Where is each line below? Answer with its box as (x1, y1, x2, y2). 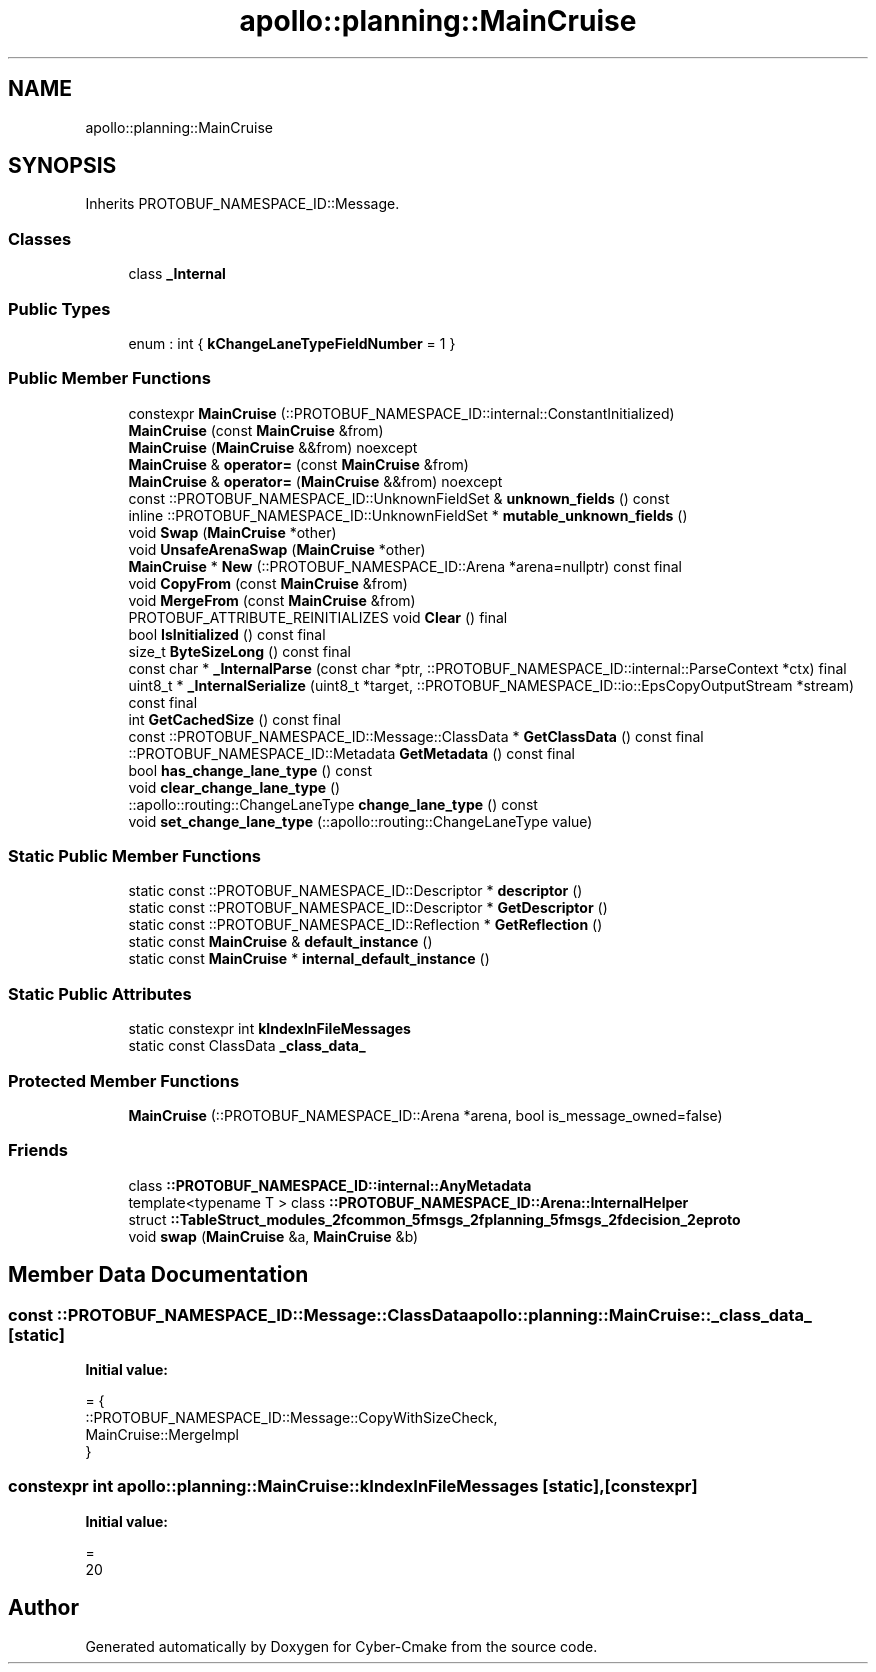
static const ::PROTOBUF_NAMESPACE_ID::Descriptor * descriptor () (128, 882, 583, 900)
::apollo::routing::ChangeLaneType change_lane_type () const (128, 795, 538, 813)
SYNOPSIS (8, 153, 117, 179)
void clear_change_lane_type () (128, 778, 341, 796)
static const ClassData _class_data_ (128, 1037, 366, 1055)
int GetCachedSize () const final (128, 710, 341, 728)
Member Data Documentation (8, 1262, 309, 1288)
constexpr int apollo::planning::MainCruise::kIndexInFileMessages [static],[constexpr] (8, 1476, 698, 1497)
